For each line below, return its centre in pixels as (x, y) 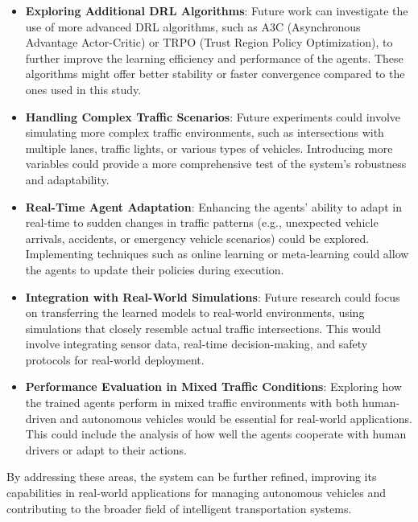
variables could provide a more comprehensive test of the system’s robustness (216, 164)
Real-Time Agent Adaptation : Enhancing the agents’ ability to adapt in (213, 206)
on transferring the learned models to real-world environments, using (195, 312)
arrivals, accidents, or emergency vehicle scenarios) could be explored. (197, 238)
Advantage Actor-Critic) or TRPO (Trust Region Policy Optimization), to (209, 42)
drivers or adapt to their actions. (106, 449)
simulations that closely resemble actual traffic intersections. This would (203, 328)
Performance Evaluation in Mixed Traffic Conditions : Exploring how (213, 386)
